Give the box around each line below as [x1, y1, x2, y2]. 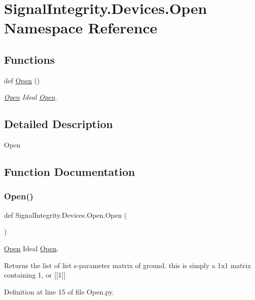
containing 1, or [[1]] [4, 270, 66, 280]
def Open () [4, 75, 40, 85]
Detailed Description [4, 116, 113, 132]
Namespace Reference [4, 17, 157, 38]
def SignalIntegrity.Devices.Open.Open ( [4, 209, 127, 220]
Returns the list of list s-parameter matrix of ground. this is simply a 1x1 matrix [4, 260, 251, 270]
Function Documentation [4, 164, 135, 179]
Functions [4, 51, 55, 67]
